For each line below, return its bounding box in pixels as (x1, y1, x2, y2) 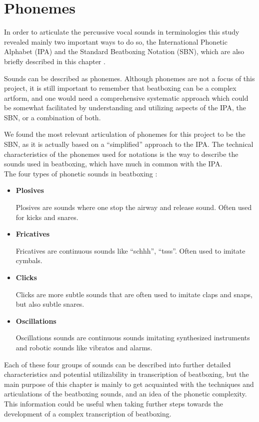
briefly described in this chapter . (4, 56, 105, 66)
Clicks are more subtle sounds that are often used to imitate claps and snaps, (15, 289, 252, 299)
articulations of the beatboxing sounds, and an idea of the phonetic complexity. (4, 388, 247, 399)
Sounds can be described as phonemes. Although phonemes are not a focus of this (4, 73, 255, 83)
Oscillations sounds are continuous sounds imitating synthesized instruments (15, 332, 250, 343)
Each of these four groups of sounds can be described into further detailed (4, 359, 231, 369)
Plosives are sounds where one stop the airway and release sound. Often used (15, 202, 252, 213)
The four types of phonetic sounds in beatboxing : (4, 168, 157, 178)
